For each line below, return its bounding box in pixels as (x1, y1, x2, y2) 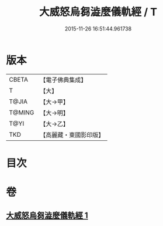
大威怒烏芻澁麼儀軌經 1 (6, 211, 89, 221)
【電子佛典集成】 (40, 76, 87, 84)
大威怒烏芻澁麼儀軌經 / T (39, 5, 158, 19)
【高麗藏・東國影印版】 (40, 130, 105, 139)
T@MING (9, 108, 34, 116)
